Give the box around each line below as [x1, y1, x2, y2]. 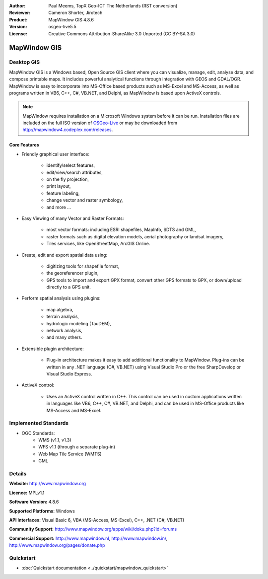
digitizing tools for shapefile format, [46, 263, 119, 269]
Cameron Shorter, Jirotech [48, 10, 103, 16]
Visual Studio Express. [46, 371, 92, 377]
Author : [9, 3, 26, 8]
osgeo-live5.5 [48, 24, 76, 30]
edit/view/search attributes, [46, 169, 103, 175]
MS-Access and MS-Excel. [46, 407, 102, 413]
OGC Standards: [21, 430, 55, 436]
